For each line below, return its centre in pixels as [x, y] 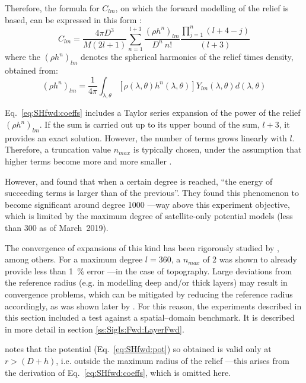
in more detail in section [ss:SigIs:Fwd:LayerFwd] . [95, 329]
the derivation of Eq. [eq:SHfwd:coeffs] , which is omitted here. [118, 372]
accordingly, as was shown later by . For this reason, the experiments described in [153, 306]
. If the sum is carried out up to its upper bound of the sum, [149, 124]
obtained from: [31, 70]
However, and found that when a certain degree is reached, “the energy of [139, 181]
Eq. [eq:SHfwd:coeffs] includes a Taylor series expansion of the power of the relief [153, 113]
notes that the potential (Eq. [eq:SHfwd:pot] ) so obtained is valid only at [138, 349]
